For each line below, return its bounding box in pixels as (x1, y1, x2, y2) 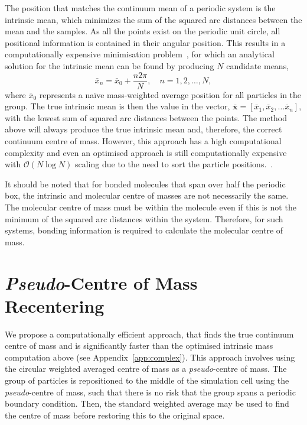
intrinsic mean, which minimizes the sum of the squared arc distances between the (5, 13, 302, 25)
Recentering (5, 293, 104, 317)
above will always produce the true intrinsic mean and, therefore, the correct (5, 123, 282, 135)
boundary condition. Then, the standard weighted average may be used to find (5, 397, 289, 410)
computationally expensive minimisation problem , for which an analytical (5, 48, 275, 60)
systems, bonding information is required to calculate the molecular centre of (5, 224, 283, 236)
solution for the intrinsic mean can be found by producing (5, 59, 214, 72)
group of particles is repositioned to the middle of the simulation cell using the (5, 374, 289, 387)
